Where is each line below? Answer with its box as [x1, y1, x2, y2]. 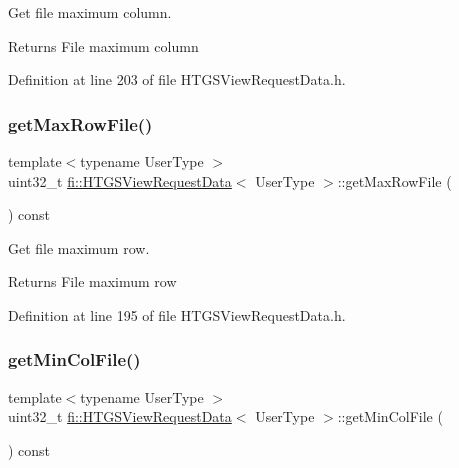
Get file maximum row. [8, 237, 150, 258]
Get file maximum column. [8, 2, 172, 22]
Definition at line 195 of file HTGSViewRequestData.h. [8, 304, 346, 325]
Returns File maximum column [8, 35, 199, 56]
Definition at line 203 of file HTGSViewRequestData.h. [8, 69, 346, 90]
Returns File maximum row [8, 271, 177, 292]
